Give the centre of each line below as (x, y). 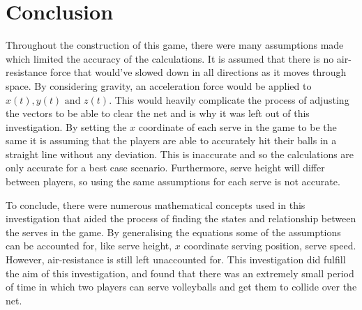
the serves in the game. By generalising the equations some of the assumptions (173, 232)
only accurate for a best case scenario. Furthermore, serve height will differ (165, 168)
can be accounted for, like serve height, (89, 246)
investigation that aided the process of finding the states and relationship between (181, 218)
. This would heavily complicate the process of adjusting (229, 99)
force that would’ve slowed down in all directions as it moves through (198, 72)
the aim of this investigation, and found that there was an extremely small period (180, 273)
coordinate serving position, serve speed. (270, 246)
